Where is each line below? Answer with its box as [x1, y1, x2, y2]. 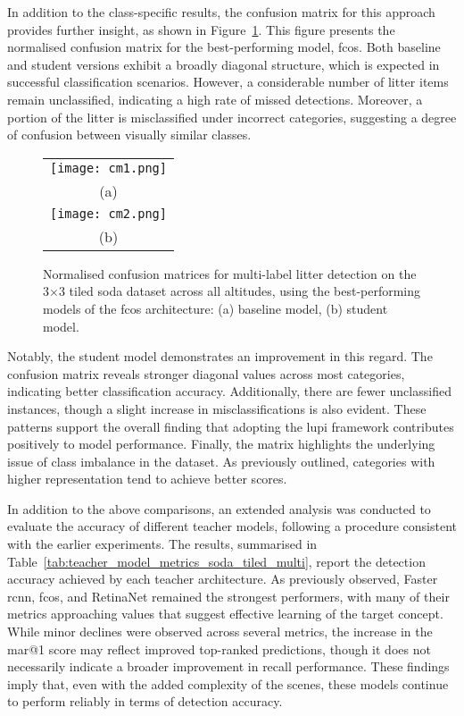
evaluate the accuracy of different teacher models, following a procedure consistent [7, 517, 457, 535]
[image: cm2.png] [50, 206, 167, 221]
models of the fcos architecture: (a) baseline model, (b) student [43, 299, 388, 317]
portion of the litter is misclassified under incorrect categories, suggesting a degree [7, 107, 457, 126]
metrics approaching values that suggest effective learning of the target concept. [7, 604, 443, 623]
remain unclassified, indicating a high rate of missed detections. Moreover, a [7, 89, 423, 108]
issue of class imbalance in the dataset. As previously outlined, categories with [7, 451, 435, 470]
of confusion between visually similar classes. [7, 125, 252, 144]
